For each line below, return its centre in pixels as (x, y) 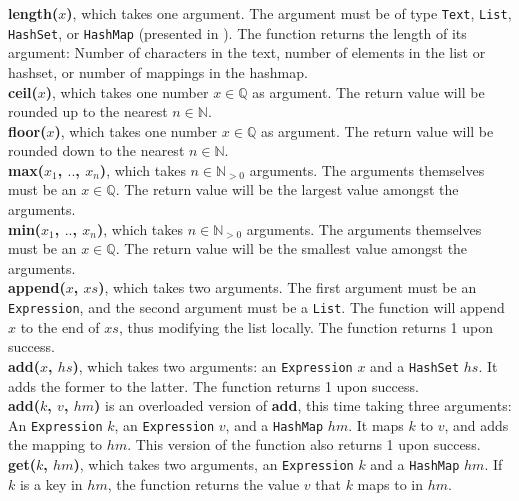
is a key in (51, 483)
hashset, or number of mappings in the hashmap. (158, 71)
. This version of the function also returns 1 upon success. (304, 444)
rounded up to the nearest (88, 111)
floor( (27, 130)
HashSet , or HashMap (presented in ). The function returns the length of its (237, 32)
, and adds (476, 424)
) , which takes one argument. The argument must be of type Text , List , (289, 13)
